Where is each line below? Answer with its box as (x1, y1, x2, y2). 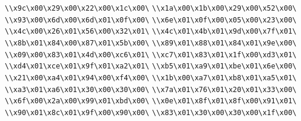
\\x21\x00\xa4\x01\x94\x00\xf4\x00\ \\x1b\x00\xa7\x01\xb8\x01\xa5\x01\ (5, 73, 297, 82)
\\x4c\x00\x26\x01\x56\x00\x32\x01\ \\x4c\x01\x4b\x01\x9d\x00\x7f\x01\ (5, 27, 297, 36)
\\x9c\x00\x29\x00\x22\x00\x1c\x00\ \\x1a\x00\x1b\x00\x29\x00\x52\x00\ (5, 4, 297, 12)
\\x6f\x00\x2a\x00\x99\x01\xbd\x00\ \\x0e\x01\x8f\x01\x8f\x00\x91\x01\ (5, 97, 297, 106)
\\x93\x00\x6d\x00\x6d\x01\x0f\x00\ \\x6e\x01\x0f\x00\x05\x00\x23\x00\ (5, 15, 297, 24)
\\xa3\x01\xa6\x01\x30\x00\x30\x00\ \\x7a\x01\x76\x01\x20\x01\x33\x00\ (5, 85, 297, 94)
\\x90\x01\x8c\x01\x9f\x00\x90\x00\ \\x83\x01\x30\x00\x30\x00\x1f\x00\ (5, 108, 297, 117)
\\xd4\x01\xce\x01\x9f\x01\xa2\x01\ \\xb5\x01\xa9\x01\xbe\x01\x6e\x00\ (5, 62, 297, 71)
